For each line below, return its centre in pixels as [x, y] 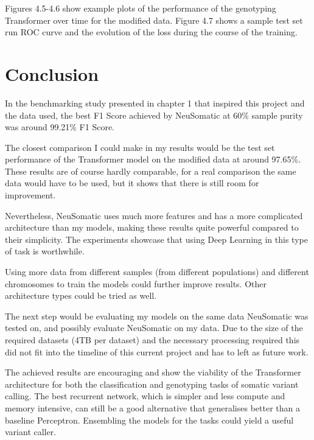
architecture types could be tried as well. [81, 295]
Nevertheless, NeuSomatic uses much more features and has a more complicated [154, 215]
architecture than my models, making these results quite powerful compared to [152, 227]
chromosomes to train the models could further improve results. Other [136, 283]
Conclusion [52, 73]
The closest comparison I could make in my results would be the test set [140, 147]
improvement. [30, 195]
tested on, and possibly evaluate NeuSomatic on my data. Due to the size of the [154, 328]
